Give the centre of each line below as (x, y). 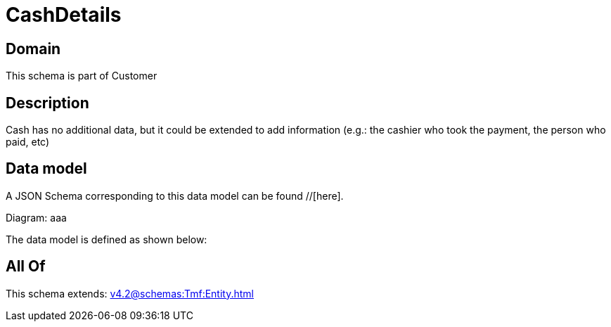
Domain (33, 49)
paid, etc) (28, 142)
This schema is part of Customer (82, 76)
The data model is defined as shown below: (107, 239)
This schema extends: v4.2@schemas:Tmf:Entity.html (130, 293)
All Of (26, 267)
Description (47, 103)
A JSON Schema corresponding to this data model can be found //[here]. (175, 195)
